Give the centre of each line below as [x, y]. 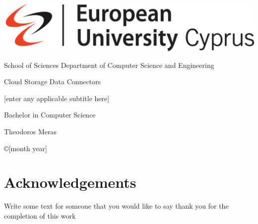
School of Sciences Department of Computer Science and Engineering [109, 65]
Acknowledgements [70, 182]
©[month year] [26, 148]
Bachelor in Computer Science [50, 115]
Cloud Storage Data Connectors [53, 82]
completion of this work [40, 215]
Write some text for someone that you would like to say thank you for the [116, 206]
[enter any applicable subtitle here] [57, 98]
